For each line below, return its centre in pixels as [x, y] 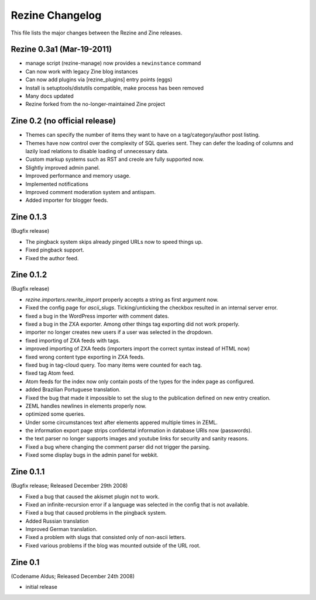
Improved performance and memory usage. [78, 176]
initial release [42, 587]
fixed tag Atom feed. [50, 373]
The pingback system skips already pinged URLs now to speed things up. [114, 242]
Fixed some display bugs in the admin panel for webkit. [92, 455]
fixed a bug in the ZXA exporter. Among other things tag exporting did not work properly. [133, 324]
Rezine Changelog [56, 15]
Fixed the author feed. [52, 258]
